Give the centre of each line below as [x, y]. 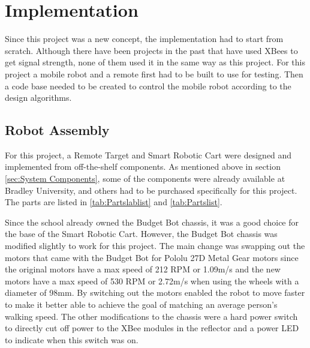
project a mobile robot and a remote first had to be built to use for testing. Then [154, 73]
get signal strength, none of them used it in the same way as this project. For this [155, 62]
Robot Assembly [57, 130]
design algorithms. [38, 97]
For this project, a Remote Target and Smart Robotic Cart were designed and [148, 154]
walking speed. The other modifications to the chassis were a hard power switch [151, 316]
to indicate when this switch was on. [72, 339]
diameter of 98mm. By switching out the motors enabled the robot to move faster [155, 292]
